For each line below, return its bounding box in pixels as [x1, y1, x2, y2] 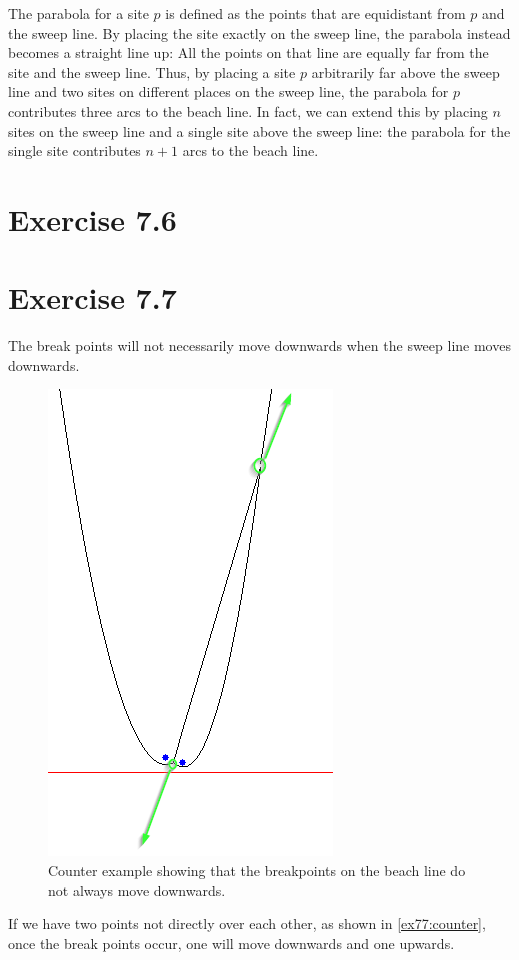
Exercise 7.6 [8, 198, 177, 239]
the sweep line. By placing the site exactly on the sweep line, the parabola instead [8, 22, 511, 43]
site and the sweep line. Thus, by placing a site [8, 61, 296, 82]
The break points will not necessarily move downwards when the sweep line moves [8, 335, 511, 356]
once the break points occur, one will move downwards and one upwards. [8, 932, 455, 953]
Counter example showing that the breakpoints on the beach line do [48, 860, 466, 881]
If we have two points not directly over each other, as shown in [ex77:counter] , [8, 913, 486, 934]
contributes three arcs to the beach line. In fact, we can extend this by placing [8, 100, 488, 121]
